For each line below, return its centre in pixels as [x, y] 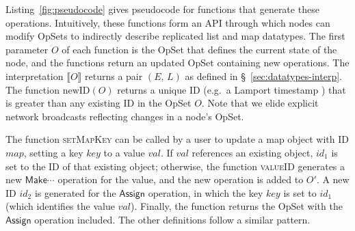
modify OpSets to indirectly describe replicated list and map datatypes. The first [175, 36]
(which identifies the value [60, 206]
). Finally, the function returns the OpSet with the [236, 206]
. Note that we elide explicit [260, 103]
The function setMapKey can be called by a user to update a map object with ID [177, 139]
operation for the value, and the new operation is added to [181, 179]
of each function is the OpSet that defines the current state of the [199, 49]
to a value [124, 152]
